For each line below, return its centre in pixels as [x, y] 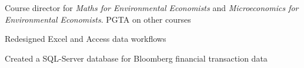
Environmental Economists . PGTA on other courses [98, 19]
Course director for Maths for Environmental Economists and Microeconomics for [152, 8]
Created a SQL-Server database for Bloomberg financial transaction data [136, 58]
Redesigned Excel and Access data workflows [86, 39]
